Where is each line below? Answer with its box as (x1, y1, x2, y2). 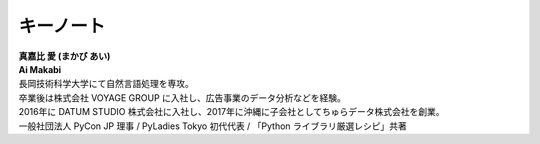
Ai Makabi (18, 63, 62, 75)
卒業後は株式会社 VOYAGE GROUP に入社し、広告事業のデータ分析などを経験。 (18, 91, 347, 104)
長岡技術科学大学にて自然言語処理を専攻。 (18, 78, 194, 90)
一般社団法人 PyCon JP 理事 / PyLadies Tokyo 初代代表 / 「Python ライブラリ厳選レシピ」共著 (18, 120, 407, 132)
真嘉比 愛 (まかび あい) (18, 50, 111, 62)
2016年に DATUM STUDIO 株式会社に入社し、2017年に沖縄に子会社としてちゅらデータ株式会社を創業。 (18, 106, 445, 118)
